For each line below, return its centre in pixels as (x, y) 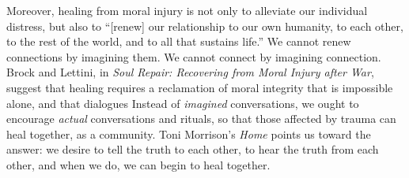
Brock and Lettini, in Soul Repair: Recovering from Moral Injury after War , (190, 72)
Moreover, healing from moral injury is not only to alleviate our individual (187, 10)
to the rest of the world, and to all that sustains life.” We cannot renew (179, 41)
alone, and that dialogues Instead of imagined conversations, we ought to (183, 103)
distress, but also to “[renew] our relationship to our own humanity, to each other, (205, 26)
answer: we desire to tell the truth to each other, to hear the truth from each (193, 149)
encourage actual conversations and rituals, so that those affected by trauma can (201, 119)
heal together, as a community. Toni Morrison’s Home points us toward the (189, 133)
